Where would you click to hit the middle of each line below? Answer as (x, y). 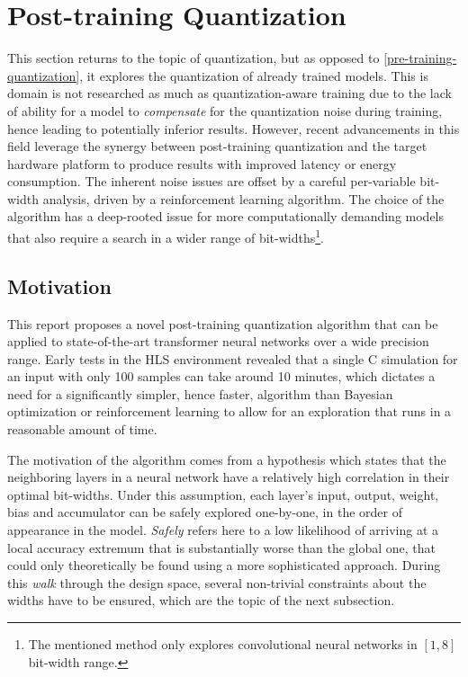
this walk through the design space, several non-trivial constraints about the (217, 582)
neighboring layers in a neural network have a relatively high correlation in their (229, 477)
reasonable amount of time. (82, 429)
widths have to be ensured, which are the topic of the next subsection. (201, 600)
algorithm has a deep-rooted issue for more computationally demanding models (226, 216)
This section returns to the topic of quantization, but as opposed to (193, 58)
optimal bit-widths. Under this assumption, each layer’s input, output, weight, (223, 494)
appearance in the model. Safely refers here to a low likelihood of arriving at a (223, 530)
